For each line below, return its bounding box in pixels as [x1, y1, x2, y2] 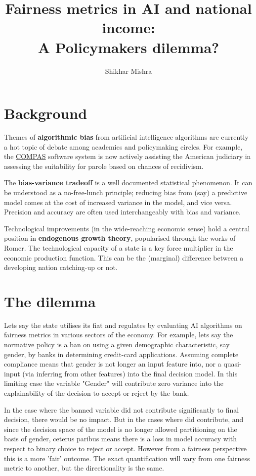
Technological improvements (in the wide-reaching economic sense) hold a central [4, 223, 250, 233]
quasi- [223, 359, 242, 369]
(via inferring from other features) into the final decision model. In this [22, 368, 238, 378]
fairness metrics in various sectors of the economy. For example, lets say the [4, 329, 233, 340]
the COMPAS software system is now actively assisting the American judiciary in [4, 151, 251, 161]
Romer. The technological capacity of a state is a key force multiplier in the [4, 242, 233, 253]
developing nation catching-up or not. [4, 262, 118, 272]
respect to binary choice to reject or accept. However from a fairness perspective [4, 443, 247, 453]
